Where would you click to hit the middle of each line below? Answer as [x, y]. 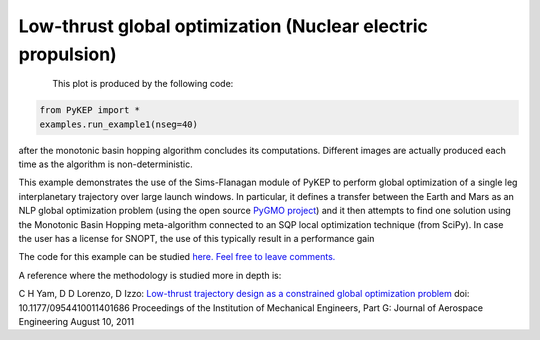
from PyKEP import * [89, 110]
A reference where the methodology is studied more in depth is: [150, 275]
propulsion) [67, 54]
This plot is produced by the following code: [143, 84]
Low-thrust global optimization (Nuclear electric [223, 26]
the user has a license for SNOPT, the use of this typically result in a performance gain [196, 239]
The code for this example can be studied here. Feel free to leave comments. [177, 257]
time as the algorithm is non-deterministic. [106, 164]
